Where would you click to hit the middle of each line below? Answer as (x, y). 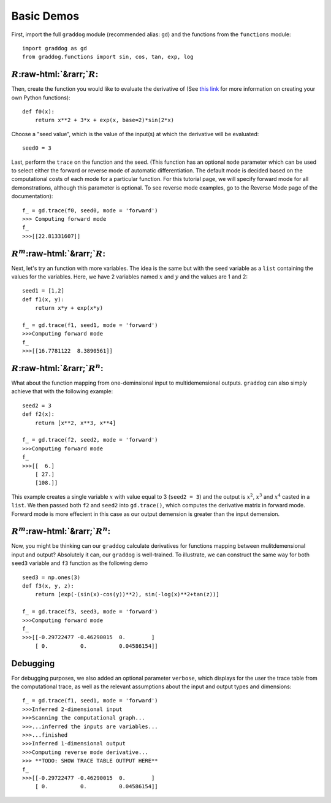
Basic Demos (45, 16)
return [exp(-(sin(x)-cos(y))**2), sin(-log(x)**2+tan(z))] (127, 594)
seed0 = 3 (37, 148)
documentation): (32, 196)
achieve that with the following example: (62, 391)
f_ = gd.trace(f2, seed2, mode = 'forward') (90, 440)
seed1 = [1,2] (43, 291)
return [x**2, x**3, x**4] (75, 423)
